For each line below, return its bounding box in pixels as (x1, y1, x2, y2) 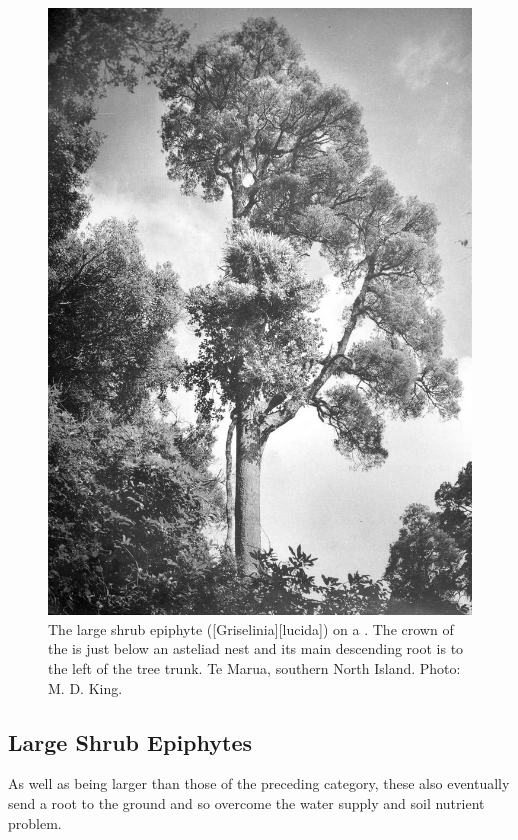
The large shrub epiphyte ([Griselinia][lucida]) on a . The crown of (48, 618, 454, 639)
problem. (8, 812, 62, 833)
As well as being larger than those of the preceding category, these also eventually (8, 773, 510, 794)
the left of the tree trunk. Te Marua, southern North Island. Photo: (48, 658, 461, 679)
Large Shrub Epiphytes (8, 726, 252, 757)
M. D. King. (48, 677, 123, 698)
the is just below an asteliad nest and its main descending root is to (48, 638, 464, 659)
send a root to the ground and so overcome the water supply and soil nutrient (8, 793, 485, 813)
